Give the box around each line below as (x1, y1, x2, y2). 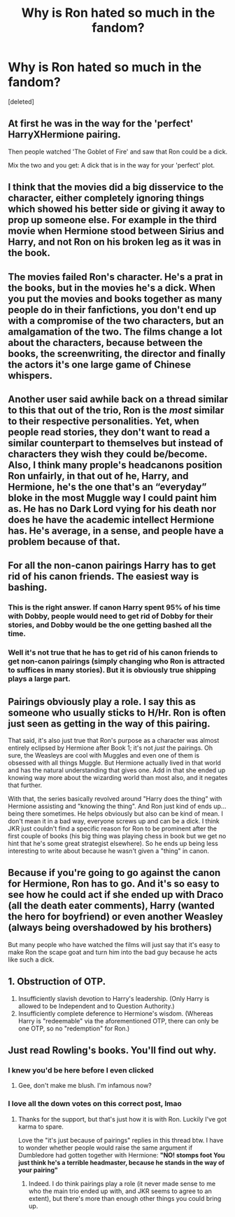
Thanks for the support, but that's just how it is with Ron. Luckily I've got (17, 1115, 227, 1123)
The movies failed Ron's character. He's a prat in (8, 271, 223, 283)
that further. (8, 781, 43, 789)
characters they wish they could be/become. (8, 448, 208, 460)
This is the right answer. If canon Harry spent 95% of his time (8, 603, 221, 612)
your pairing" (17, 1166, 59, 1174)
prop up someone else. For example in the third (8, 214, 218, 226)
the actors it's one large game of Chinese (8, 358, 192, 370)
